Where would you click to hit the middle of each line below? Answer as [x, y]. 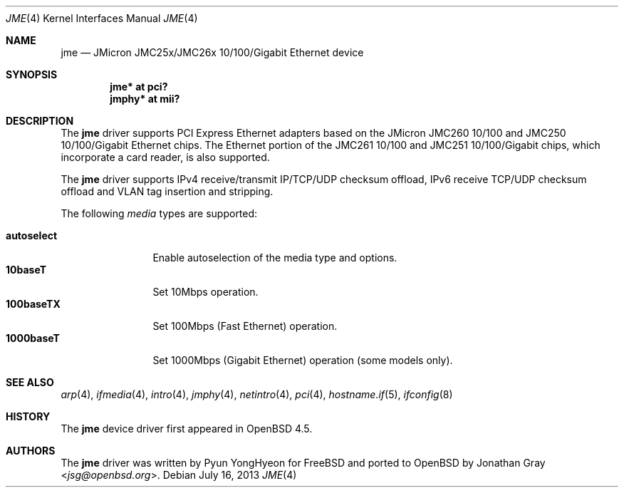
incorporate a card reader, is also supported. [165, 157]
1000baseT [33, 338]
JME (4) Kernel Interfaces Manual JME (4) [102, 18]
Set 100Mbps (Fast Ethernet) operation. [245, 326]
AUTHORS [31, 451]
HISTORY [28, 416]
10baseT [26, 270]
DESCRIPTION [40, 121]
